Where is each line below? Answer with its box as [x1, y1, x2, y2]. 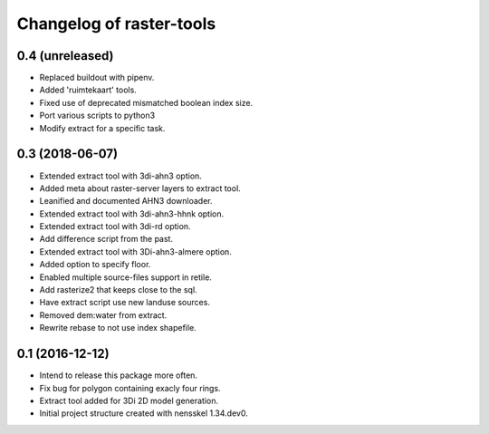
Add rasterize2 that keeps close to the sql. [39, 285, 198, 295]
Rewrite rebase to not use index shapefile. [39, 323, 197, 333]
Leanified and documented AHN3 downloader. [39, 196, 213, 207]
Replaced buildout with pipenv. [39, 72, 155, 83]
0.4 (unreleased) [16, 48, 114, 63]
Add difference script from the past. [39, 234, 174, 245]
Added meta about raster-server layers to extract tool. [39, 182, 242, 194]
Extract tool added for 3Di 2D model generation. [39, 395, 219, 406]
